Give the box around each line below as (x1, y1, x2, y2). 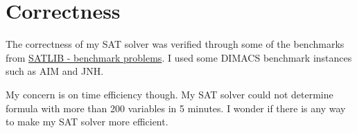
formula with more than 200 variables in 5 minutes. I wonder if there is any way (6, 100, 346, 115)
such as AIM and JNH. (6, 64, 104, 78)
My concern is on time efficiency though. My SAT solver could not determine (6, 87, 333, 101)
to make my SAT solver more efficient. (6, 114, 168, 129)
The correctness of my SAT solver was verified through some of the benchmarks (6, 37, 345, 51)
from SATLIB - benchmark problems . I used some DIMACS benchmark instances (6, 50, 352, 64)
